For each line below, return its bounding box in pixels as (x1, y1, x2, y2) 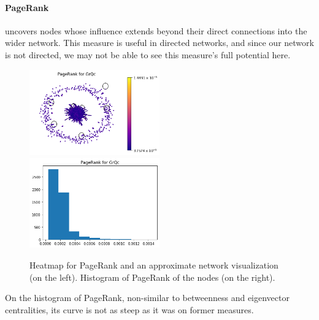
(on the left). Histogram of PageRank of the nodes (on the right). (29, 270, 275, 283)
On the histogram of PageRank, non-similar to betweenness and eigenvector (5, 291, 290, 304)
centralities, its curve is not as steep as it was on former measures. (5, 303, 254, 316)
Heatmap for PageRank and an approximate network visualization (29, 258, 279, 271)
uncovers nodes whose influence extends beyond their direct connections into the (5, 24, 307, 37)
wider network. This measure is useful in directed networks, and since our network (5, 36, 314, 49)
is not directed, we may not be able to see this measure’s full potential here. (5, 48, 291, 61)
